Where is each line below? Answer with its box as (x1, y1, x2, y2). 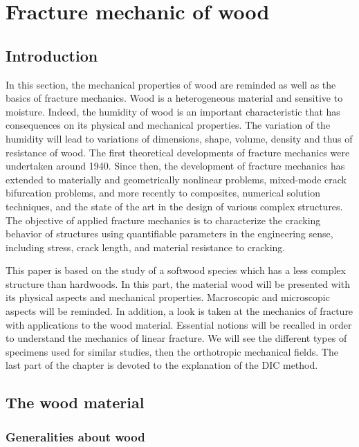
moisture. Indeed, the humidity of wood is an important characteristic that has (6, 104, 340, 118)
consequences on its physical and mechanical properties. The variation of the (6, 118, 331, 132)
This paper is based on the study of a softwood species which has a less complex (6, 263, 346, 277)
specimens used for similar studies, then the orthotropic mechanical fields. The (6, 344, 338, 358)
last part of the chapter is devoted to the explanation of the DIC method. (6, 358, 318, 372)
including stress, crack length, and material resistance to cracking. (6, 239, 286, 254)
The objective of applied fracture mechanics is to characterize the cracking (6, 212, 321, 227)
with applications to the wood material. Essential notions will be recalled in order (6, 317, 352, 331)
